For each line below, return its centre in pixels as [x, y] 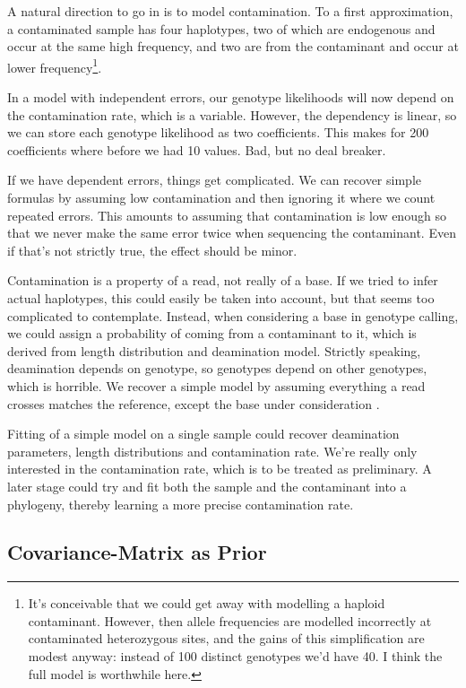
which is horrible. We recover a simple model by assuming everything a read [216, 385]
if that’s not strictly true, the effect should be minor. [152, 250]
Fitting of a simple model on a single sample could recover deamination [203, 434]
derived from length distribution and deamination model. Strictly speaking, [214, 350]
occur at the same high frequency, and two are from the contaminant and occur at [233, 46]
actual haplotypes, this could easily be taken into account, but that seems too [221, 297]
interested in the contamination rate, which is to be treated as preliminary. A [220, 469]
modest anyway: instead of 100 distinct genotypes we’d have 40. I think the [235, 656]
